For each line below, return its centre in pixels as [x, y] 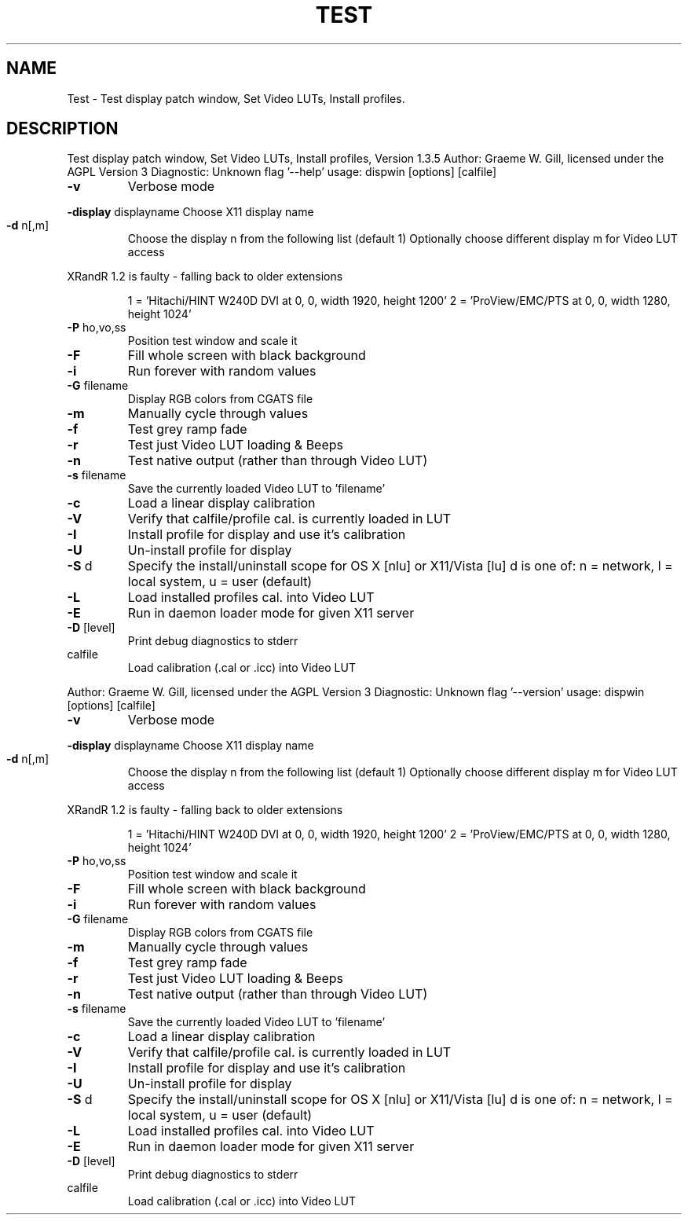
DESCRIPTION [62, 129]
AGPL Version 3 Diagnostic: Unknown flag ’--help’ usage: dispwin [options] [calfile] [282, 172]
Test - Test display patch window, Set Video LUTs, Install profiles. [236, 98]
